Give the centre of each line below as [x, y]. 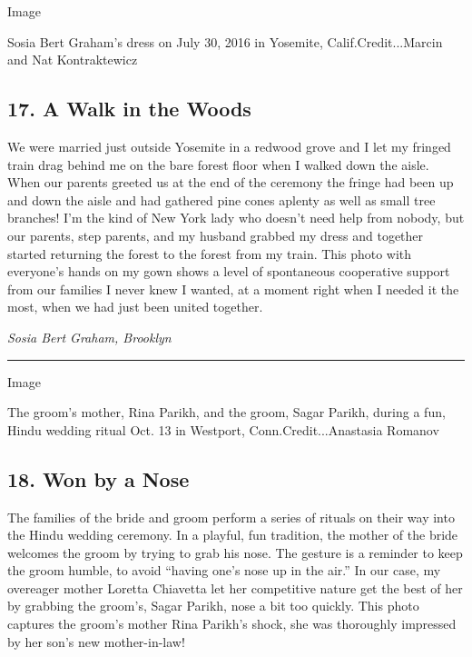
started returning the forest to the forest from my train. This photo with [210, 253]
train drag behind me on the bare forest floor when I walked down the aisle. [218, 164]
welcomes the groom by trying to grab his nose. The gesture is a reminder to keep [235, 552]
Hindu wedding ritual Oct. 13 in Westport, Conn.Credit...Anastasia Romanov [223, 429]
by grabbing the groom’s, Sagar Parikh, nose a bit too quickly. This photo [213, 606]
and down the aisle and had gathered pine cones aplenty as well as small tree [221, 199]
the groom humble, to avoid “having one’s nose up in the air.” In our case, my [224, 570]
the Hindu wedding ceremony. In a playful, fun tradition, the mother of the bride [233, 535]
